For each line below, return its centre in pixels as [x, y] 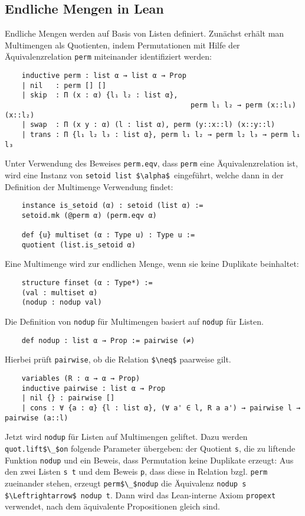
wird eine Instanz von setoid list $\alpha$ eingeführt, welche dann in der [144, 174]
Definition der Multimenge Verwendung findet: [89, 186]
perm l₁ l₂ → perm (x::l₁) [243, 105]
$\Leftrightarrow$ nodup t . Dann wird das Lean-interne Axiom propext [140, 494]
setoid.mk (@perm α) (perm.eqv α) [89, 215]
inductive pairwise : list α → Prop [94, 388]
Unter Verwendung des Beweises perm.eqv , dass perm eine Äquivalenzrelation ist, [151, 163]
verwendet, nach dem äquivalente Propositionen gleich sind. [112, 506]
